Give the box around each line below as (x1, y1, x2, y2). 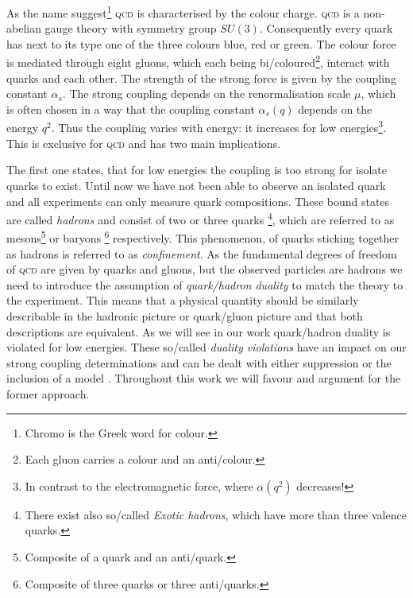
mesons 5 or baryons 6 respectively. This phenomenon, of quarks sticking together (6, 227, 399, 246)
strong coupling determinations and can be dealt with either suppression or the (6, 354, 392, 371)
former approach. (6, 385, 90, 402)
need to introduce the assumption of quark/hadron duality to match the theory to (6, 276, 403, 293)
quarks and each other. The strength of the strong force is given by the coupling (6, 69, 396, 86)
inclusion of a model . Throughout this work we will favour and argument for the (6, 370, 401, 386)
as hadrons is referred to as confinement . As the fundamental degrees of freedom (6, 245, 397, 262)
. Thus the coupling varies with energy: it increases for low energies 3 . (51, 117, 387, 136)
